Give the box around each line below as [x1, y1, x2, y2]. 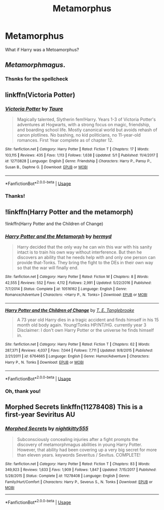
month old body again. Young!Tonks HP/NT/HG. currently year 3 [17, 322, 146, 328]
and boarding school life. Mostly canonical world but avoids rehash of [17, 127, 158, 133]
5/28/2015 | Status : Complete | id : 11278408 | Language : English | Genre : [5, 473, 130, 479]
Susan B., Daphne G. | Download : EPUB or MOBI [5, 164, 88, 169]
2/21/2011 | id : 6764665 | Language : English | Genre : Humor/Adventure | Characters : [5, 354, 150, 359]
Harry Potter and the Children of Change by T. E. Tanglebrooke [5, 307, 134, 313]
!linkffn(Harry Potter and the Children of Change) [5, 221, 103, 227]
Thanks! [5, 193, 25, 200]
